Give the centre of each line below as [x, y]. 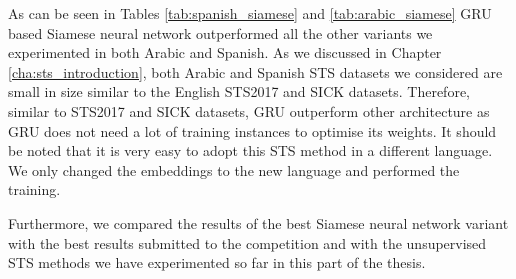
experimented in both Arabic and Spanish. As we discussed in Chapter [225, 52]
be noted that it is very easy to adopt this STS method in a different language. [250, 150]
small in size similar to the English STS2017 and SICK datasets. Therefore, [239, 91]
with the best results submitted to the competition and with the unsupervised [247, 242]
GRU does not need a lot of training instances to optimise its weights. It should [252, 130]
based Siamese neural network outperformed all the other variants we [220, 32]
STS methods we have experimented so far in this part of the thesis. [217, 262]
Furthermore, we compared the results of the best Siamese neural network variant [258, 222]
